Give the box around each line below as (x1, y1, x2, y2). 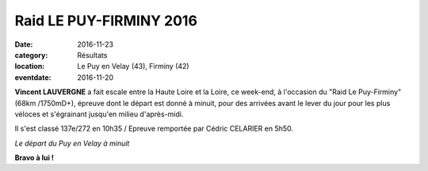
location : (14, 62, 45, 71)
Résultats (77, 50, 108, 59)
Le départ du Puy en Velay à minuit (14, 139, 130, 148)
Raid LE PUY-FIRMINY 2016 (14, 12, 198, 29)
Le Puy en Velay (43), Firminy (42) (77, 62, 189, 71)
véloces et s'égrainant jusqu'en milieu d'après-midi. (14, 109, 184, 119)
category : (14, 50, 48, 59)
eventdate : (14, 72, 52, 82)
